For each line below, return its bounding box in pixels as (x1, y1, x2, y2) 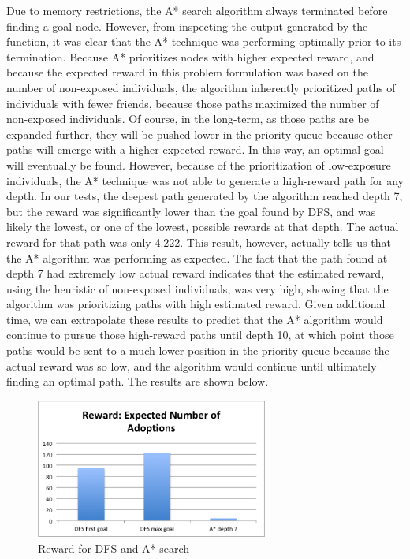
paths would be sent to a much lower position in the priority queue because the (6, 342, 389, 359)
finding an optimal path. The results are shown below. (6, 373, 269, 389)
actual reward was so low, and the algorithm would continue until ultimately (6, 357, 377, 374)
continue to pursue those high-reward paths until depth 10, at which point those (6, 326, 394, 343)
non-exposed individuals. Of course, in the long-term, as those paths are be (6, 110, 369, 127)
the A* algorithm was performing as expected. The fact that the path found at (6, 249, 388, 266)
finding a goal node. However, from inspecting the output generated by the (6, 17, 368, 34)
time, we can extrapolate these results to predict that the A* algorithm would (6, 311, 383, 327)
